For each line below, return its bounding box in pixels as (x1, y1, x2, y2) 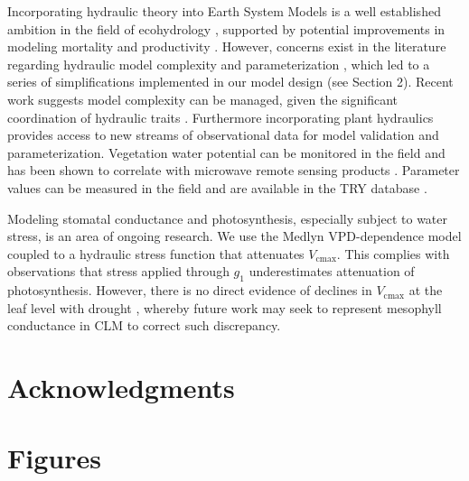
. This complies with (336, 244, 450, 263)
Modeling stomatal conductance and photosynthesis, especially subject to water (7, 208, 448, 227)
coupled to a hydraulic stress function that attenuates (7, 244, 305, 263)
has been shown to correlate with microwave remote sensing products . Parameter (7, 161, 460, 180)
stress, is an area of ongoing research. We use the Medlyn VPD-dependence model (7, 227, 462, 245)
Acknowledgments (7, 369, 235, 406)
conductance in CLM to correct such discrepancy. (7, 316, 281, 335)
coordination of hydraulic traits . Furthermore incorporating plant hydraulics (7, 107, 434, 126)
